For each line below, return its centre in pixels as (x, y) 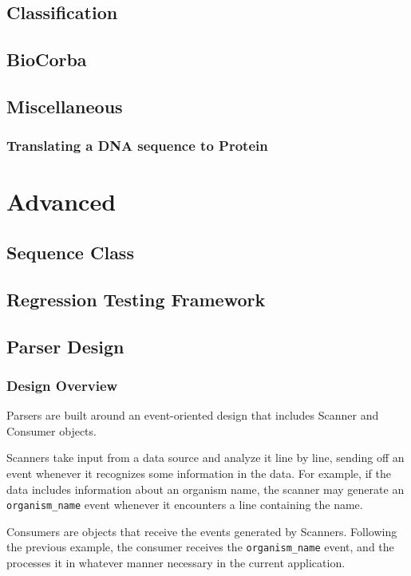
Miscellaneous (65, 106)
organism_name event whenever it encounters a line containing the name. (185, 505)
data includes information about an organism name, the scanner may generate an (205, 489)
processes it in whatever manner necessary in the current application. (176, 562)
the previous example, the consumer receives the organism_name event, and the (200, 547)
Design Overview (62, 385)
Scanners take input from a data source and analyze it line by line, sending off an (205, 458)
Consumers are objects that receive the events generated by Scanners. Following (202, 531)
